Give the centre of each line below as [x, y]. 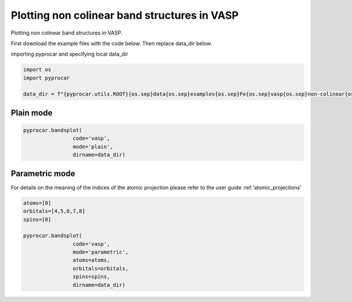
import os [37, 70]
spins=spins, [91, 277]
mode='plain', [93, 147]
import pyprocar [47, 78]
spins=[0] [37, 219]
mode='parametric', [101, 252]
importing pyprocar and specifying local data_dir [70, 54]
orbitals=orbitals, [101, 268]
